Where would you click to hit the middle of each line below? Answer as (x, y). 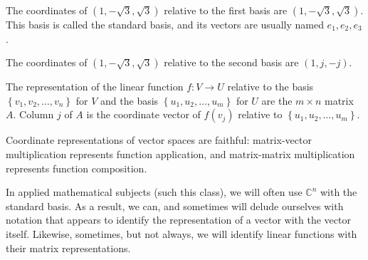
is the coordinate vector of (143, 114)
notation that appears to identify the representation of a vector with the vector (178, 220)
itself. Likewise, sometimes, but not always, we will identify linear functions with (182, 233)
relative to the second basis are (231, 62)
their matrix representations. (68, 248)
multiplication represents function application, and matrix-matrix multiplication (180, 154)
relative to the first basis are (226, 10)
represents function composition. (77, 168)
